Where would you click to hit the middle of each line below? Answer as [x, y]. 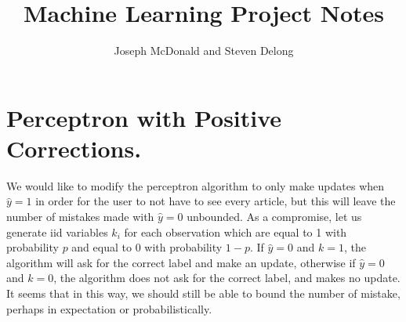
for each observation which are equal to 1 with [236, 232]
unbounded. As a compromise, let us [274, 217]
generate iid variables [57, 232]
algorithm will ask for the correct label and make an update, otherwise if [181, 262]
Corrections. [74, 148]
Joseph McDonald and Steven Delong [204, 51]
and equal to [101, 247]
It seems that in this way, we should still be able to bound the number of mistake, [203, 293]
